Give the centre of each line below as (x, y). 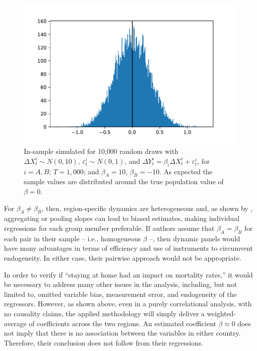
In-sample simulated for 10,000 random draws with (101, 151)
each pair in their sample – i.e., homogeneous (72, 238)
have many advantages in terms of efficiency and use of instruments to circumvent (128, 248)
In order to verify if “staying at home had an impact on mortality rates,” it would (128, 274)
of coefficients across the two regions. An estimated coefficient (123, 323)
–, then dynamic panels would (195, 238)
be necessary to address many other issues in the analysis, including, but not (121, 284)
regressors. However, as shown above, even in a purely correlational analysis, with (128, 304)
